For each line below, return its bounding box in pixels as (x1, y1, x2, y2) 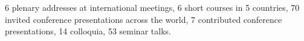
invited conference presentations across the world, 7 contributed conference (5, 13, 282, 25)
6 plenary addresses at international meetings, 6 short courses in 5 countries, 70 (5, 1, 300, 13)
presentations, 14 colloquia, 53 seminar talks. (5, 25, 171, 37)
